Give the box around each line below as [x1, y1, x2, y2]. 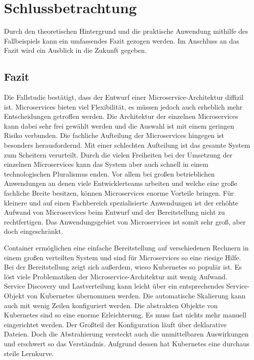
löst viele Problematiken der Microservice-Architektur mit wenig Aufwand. [4, 271, 228, 281]
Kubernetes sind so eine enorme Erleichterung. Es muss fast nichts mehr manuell [4, 310, 247, 320]
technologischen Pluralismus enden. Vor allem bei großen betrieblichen [4, 168, 215, 179]
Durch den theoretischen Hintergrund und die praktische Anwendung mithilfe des [4, 26, 248, 36]
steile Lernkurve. [4, 348, 54, 358]
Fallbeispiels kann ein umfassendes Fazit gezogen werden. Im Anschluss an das [4, 35, 239, 45]
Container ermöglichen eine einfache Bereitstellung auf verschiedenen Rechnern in [4, 243, 249, 253]
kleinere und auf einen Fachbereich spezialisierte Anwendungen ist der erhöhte [4, 197, 238, 207]
